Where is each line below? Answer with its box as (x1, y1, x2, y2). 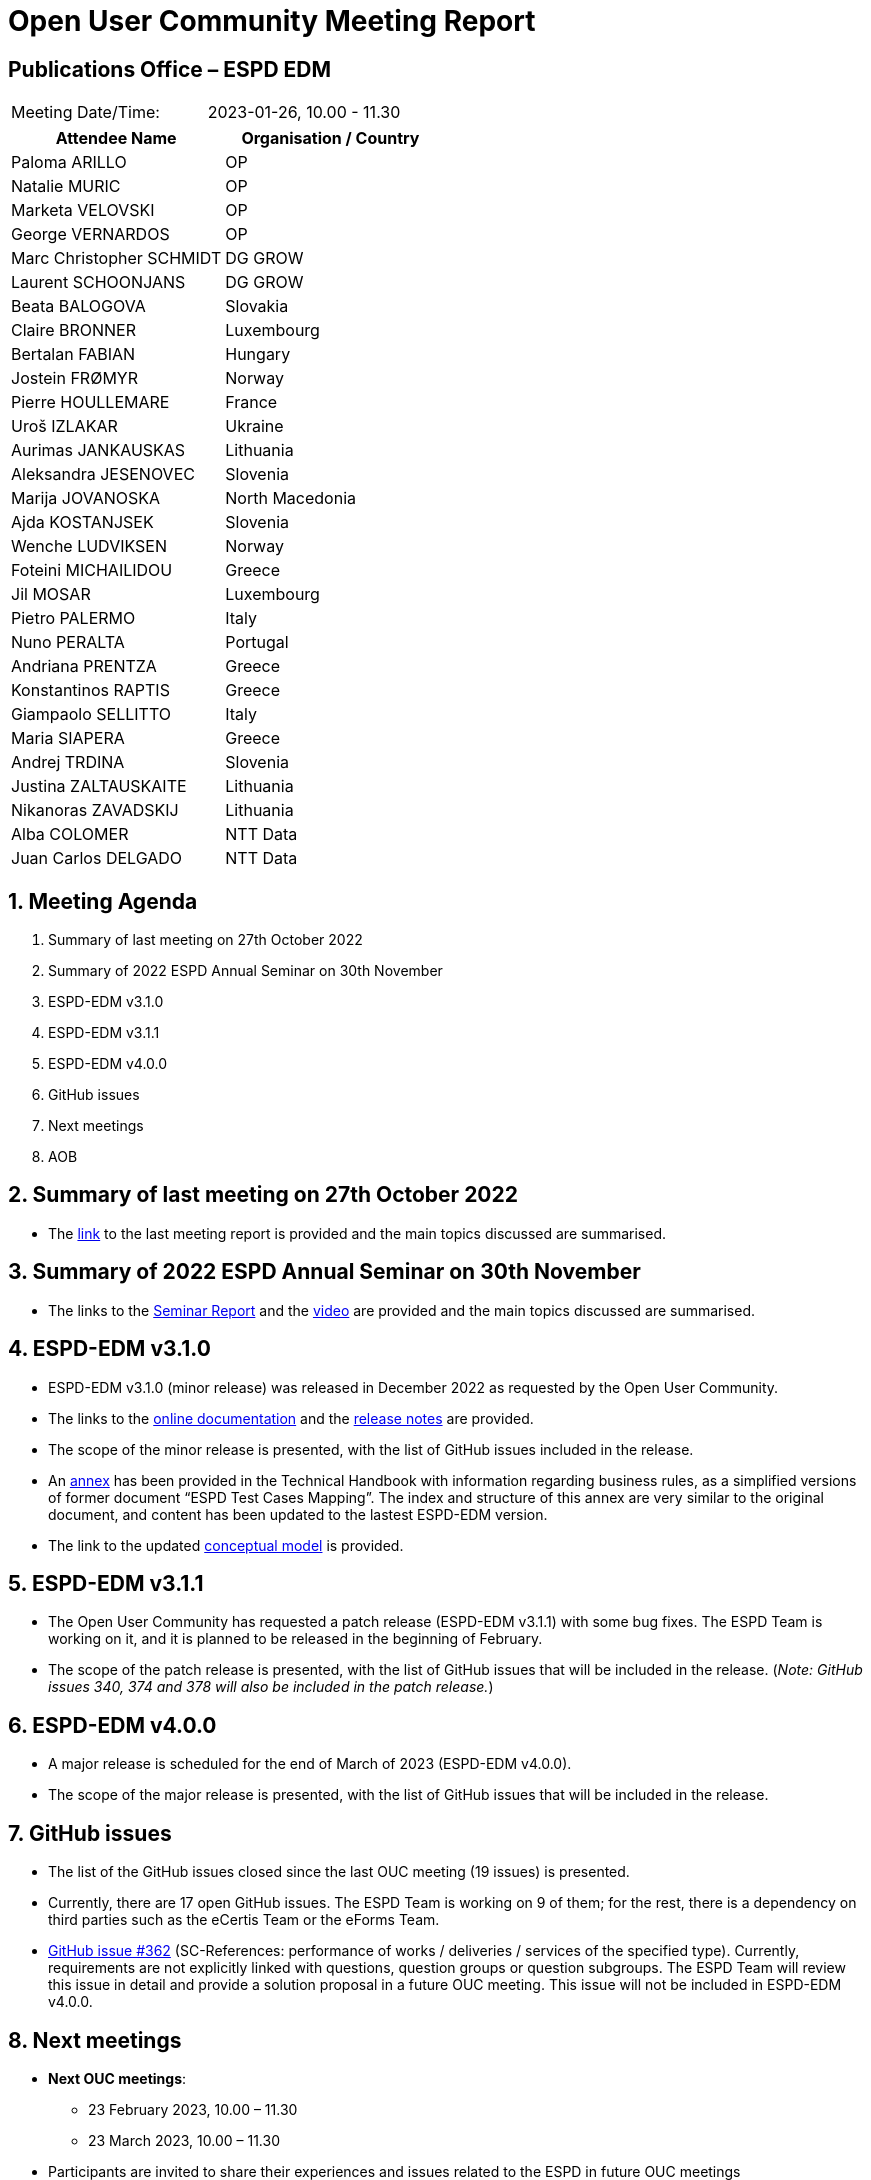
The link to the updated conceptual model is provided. (48, 1536, 404, 1554)
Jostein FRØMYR (11, 368, 138, 389)
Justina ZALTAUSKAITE (11, 776, 187, 797)
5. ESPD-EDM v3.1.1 (8, 1570, 204, 1596)
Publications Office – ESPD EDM (8, 56, 332, 82)
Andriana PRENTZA (11, 656, 157, 677)
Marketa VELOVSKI (11, 200, 155, 221)
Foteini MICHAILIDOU (11, 560, 173, 581)
